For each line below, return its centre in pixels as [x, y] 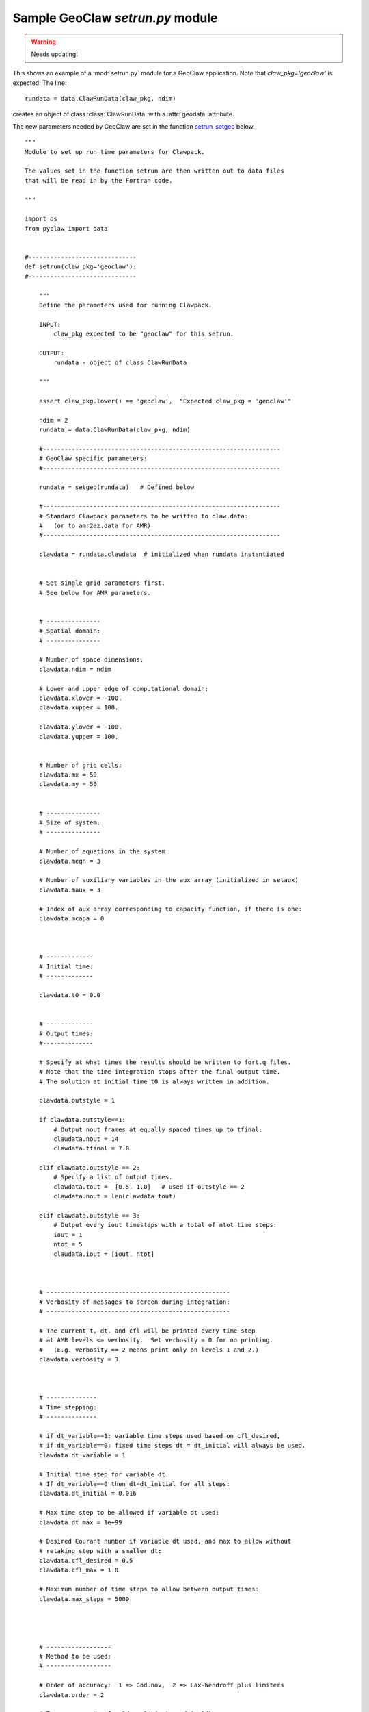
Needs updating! [54, 54]
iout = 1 [68, 1235]
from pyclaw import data [66, 228]
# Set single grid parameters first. [102, 583]
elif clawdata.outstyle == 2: [89, 1168]
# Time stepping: [68, 1407]
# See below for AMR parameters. [95, 593]
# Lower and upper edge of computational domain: [123, 689]
